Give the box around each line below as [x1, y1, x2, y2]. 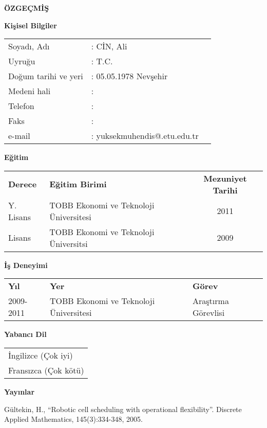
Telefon [8, 100, 34, 112]
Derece [8, 178, 37, 190]
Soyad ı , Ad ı [8, 40, 50, 52]
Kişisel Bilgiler [4, 20, 57, 30]
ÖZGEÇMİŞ [4, 3, 49, 13]
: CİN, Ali [91, 40, 127, 52]
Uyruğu [8, 55, 35, 67]
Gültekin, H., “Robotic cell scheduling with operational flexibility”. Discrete [4, 403, 242, 414]
